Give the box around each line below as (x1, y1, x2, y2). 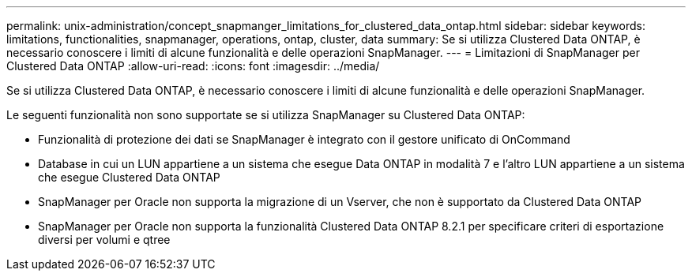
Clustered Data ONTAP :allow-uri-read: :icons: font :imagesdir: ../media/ (6, 59, 380, 73)
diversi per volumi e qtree (38, 233, 171, 246)
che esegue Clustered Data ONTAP (38, 170, 220, 184)
